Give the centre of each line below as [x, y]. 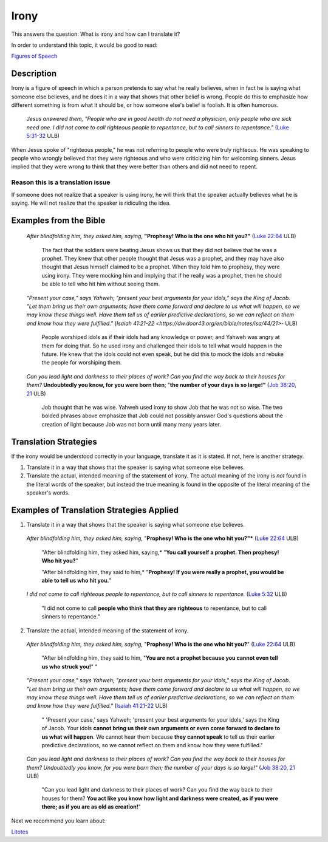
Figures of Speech [34, 56]
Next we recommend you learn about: [59, 821]
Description [34, 74]
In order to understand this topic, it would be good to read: [84, 45]
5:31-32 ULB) [43, 136]
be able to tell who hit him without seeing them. [101, 284]
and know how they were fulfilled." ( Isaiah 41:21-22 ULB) [97, 706]
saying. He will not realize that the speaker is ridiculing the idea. [91, 203]
